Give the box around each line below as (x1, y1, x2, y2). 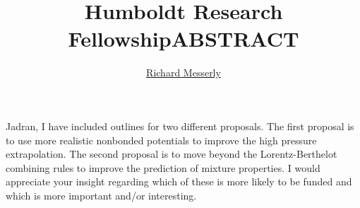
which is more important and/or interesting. (6, 187, 197, 202)
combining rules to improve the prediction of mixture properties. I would (6, 160, 320, 175)
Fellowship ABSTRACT (68, 24, 299, 53)
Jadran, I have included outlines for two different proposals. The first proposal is (6, 118, 354, 133)
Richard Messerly (146, 65, 221, 80)
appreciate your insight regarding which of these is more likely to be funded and (6, 174, 352, 189)
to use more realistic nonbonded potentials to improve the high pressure (6, 132, 317, 147)
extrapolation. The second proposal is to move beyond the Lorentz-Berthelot (6, 146, 337, 161)
